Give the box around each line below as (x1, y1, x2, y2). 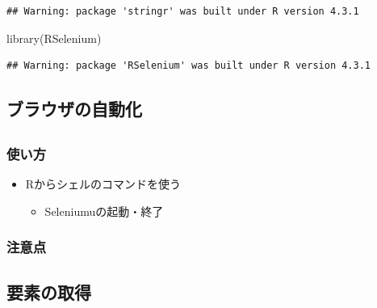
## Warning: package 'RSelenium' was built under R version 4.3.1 (6, 60, 371, 72)
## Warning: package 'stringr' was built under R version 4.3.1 (6, 6, 359, 17)
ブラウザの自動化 (6, 96, 142, 121)
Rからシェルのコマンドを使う (25, 175, 182, 192)
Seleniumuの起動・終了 (44, 202, 164, 219)
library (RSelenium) (6, 29, 102, 46)
